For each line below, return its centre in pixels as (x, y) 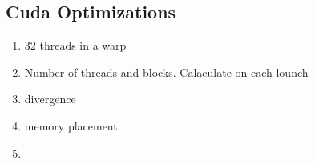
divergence (50, 99)
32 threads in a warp (75, 45)
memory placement (71, 125)
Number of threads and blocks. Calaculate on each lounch (166, 72)
